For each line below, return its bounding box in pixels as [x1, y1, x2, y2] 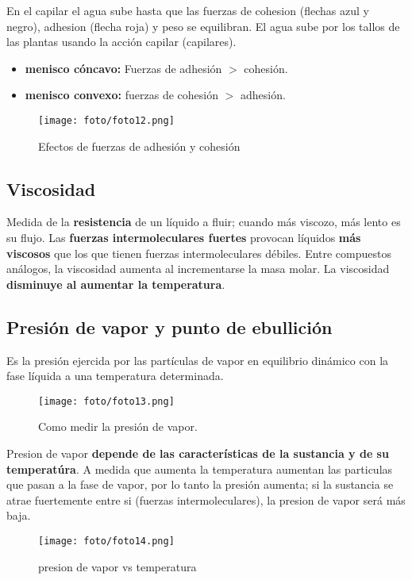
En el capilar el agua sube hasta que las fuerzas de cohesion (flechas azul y [6, 2, 369, 18]
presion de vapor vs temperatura [38, 558, 197, 574]
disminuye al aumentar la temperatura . [6, 275, 225, 292]
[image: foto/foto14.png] [38, 536, 175, 547]
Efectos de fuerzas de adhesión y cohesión [38, 137, 241, 154]
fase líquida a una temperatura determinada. [6, 367, 224, 384]
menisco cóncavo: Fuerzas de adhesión [25, 60, 222, 76]
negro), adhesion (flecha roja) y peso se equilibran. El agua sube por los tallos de [6, 17, 400, 34]
